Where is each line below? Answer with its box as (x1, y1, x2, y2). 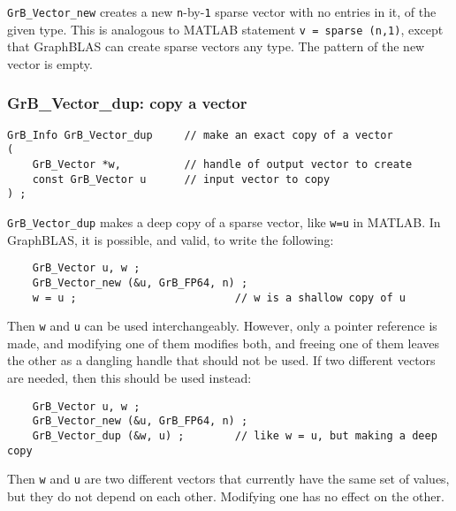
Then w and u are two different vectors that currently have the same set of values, (7, 469, 450, 488)
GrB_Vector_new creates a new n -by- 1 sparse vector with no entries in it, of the (7, 3, 437, 20)
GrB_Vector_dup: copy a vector (7, 92, 247, 114)
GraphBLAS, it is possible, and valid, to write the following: (7, 230, 334, 248)
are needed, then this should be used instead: (7, 369, 252, 387)
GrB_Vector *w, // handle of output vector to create (32, 158, 413, 172)
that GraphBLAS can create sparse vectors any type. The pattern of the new (7, 37, 425, 56)
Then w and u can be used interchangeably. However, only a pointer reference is (7, 317, 437, 335)
